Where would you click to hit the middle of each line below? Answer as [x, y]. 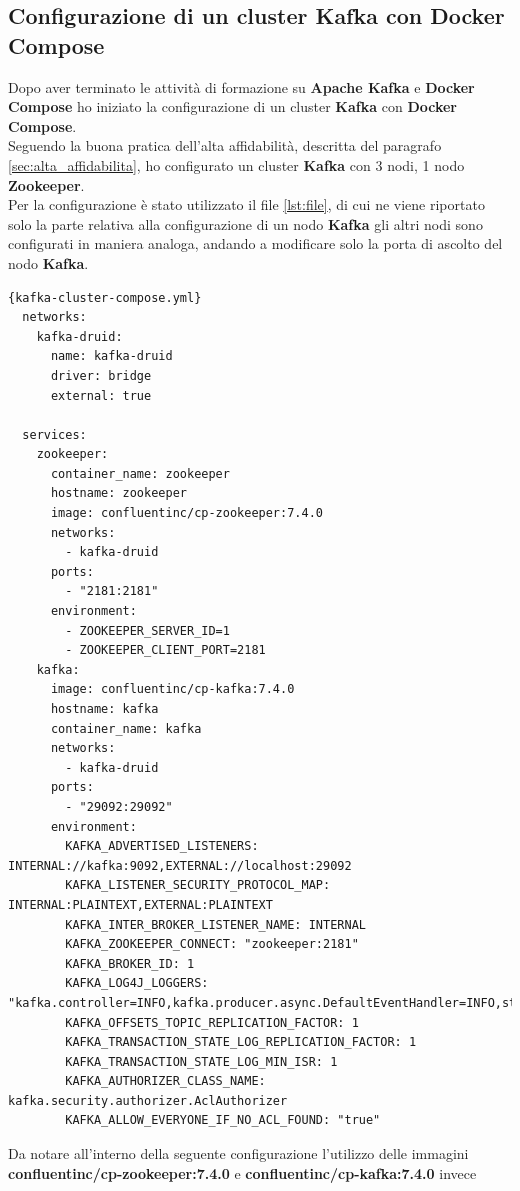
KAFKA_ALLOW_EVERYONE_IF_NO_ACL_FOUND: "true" [223, 1120]
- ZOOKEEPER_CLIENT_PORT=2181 [165, 650]
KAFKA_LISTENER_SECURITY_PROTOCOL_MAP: [198, 885]
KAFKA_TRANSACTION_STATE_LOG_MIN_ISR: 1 [201, 1061]
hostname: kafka [104, 709]
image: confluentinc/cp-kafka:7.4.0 [172, 689]
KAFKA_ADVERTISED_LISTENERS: [162, 846]
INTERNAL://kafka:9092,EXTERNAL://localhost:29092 [180, 865]
